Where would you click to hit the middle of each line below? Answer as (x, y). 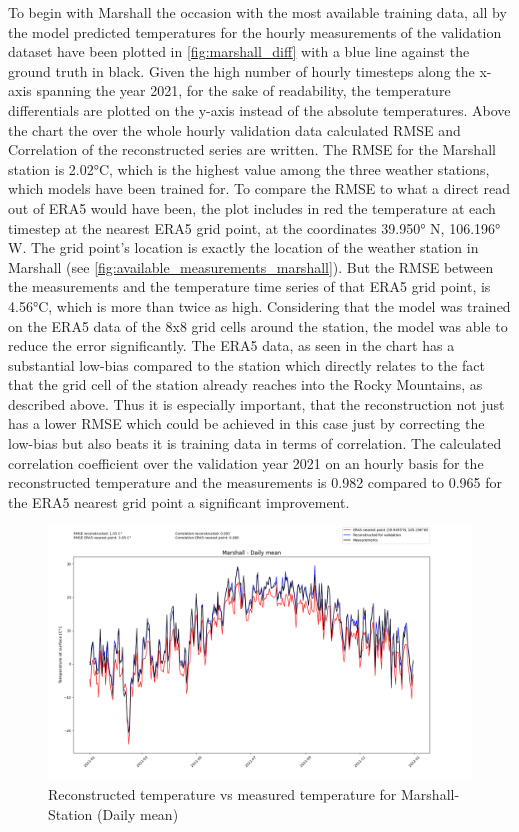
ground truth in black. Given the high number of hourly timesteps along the (241, 70)
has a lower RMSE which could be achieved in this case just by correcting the (246, 423)
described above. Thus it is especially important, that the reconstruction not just (256, 403)
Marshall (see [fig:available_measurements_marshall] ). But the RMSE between (251, 266)
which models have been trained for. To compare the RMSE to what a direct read (259, 188)
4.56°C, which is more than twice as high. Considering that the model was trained (259, 305)
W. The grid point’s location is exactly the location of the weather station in (243, 247)
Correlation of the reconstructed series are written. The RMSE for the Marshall (252, 149)
